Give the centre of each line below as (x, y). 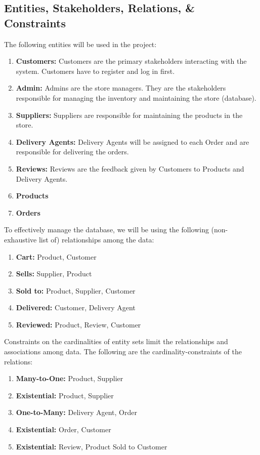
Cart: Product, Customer (56, 256)
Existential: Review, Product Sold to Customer (92, 446)
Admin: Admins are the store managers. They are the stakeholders (121, 88)
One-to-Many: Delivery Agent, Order (76, 412)
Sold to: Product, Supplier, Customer (76, 290)
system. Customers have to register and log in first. (95, 71)
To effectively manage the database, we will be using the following (106, 230)
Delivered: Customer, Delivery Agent (76, 307)
